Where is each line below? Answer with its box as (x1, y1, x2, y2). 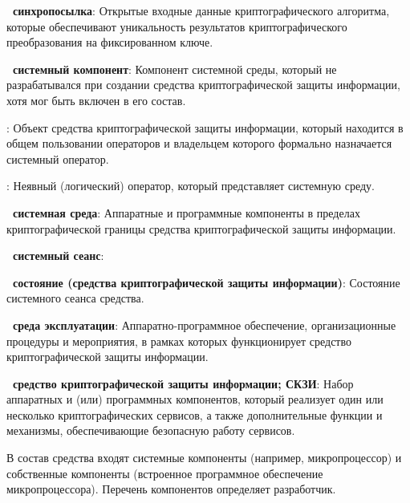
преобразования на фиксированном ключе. (6, 34, 213, 51)
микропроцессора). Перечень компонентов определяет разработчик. (6, 481, 336, 497)
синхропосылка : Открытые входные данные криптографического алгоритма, (13, 2, 390, 18)
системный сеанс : (13, 247, 104, 264)
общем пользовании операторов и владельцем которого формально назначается (6, 135, 392, 152)
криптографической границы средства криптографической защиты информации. (6, 220, 396, 237)
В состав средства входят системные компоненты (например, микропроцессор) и (6, 449, 402, 466)
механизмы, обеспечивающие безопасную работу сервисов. (6, 422, 295, 439)
